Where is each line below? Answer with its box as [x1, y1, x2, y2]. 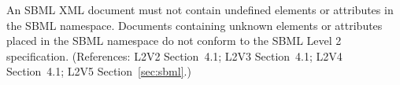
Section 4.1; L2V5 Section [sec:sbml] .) [6, 63, 191, 79]
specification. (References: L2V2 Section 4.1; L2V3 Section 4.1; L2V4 [6, 47, 343, 64]
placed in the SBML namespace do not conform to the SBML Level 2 [6, 32, 342, 49]
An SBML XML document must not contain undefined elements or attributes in [6, 2, 394, 17]
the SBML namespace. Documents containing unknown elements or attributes [6, 17, 383, 33]
